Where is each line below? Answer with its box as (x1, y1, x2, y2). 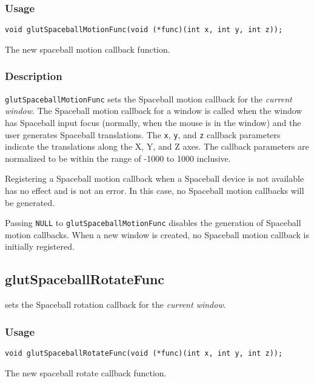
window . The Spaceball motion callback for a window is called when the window (5, 104, 302, 117)
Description (5, 68, 62, 84)
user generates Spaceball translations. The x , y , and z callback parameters (5, 128, 281, 141)
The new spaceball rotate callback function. (5, 366, 167, 379)
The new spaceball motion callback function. (5, 42, 170, 55)
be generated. (5, 196, 55, 208)
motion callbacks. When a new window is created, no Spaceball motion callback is (5, 228, 309, 241)
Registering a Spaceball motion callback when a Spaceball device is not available (5, 172, 304, 185)
